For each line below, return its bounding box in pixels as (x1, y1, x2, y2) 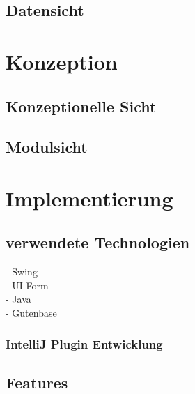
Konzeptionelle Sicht (6, 95, 157, 116)
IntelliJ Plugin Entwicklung (6, 335, 163, 352)
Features (6, 371, 68, 393)
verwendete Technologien (6, 232, 190, 253)
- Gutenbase (6, 305, 57, 320)
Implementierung (6, 183, 173, 212)
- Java (6, 291, 31, 306)
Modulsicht (6, 136, 88, 158)
